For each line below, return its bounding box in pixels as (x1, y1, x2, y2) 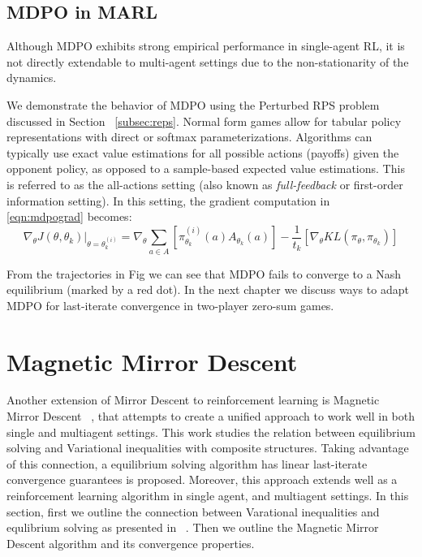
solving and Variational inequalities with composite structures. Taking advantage (6, 439, 409, 456)
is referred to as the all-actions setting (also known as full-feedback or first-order (6, 175, 403, 192)
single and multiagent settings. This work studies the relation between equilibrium (6, 423, 416, 440)
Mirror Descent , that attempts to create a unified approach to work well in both (6, 408, 416, 425)
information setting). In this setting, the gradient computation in (6, 192, 330, 209)
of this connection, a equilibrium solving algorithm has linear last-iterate (6, 455, 368, 472)
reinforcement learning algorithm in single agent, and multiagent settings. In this (6, 487, 409, 503)
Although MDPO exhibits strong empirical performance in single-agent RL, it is (6, 37, 405, 54)
